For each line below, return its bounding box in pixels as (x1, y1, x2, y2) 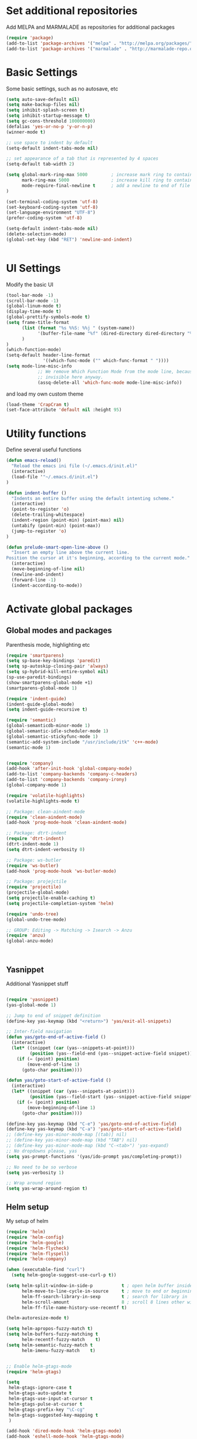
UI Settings (6, 261, 61, 275)
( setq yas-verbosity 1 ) (6, 1170, 64, 1175)
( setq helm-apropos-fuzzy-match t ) (6, 1326, 93, 1332)
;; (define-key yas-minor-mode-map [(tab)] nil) (6, 1131, 127, 1138)
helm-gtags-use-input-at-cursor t (8, 1396, 93, 1401)
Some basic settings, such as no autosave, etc (6, 85, 118, 92)
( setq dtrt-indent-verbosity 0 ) (6, 846, 85, 852)
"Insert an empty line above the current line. (11, 550, 130, 556)
